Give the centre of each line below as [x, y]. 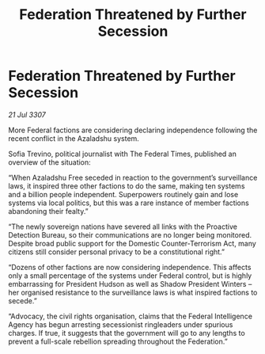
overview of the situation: [49, 162]
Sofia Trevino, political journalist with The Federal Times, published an [123, 154]
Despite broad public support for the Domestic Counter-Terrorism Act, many [132, 243]
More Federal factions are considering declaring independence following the [133, 130]
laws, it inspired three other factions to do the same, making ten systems [127, 186]
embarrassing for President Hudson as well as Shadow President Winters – [130, 284]
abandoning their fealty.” [48, 211]
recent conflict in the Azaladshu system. [74, 138]
